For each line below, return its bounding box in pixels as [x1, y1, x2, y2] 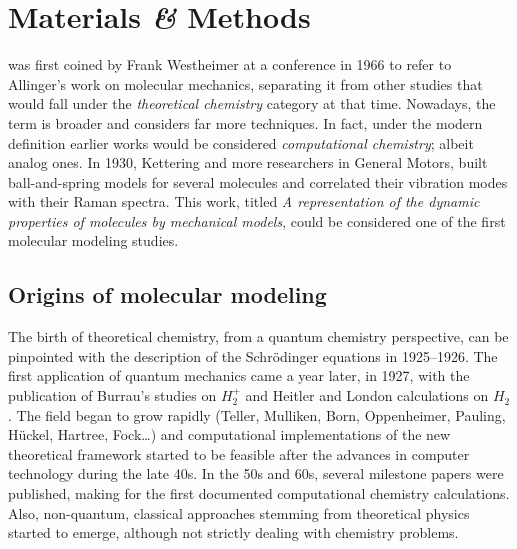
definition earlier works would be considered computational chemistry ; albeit [8, 132, 474, 153]
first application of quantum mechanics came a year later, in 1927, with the [8, 365, 470, 386]
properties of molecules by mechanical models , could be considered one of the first [8, 210, 506, 231]
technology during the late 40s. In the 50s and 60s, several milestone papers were [8, 463, 504, 484]
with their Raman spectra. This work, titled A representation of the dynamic [8, 191, 480, 212]
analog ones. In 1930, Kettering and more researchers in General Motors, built [8, 152, 488, 173]
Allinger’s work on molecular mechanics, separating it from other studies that [8, 73, 483, 94]
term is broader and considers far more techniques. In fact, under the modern [8, 112, 483, 133]
